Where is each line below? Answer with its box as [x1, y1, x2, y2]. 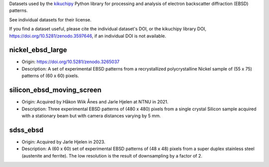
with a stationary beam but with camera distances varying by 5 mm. [21, 112, 161, 119]
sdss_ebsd [9, 126, 44, 134]
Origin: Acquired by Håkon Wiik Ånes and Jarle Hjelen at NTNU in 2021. [21, 99, 169, 105]
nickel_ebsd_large [9, 46, 67, 54]
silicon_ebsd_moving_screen [9, 86, 102, 94]
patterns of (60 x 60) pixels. [21, 73, 79, 79]
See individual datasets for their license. [9, 16, 92, 22]
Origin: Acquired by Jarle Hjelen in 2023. [21, 139, 106, 145]
